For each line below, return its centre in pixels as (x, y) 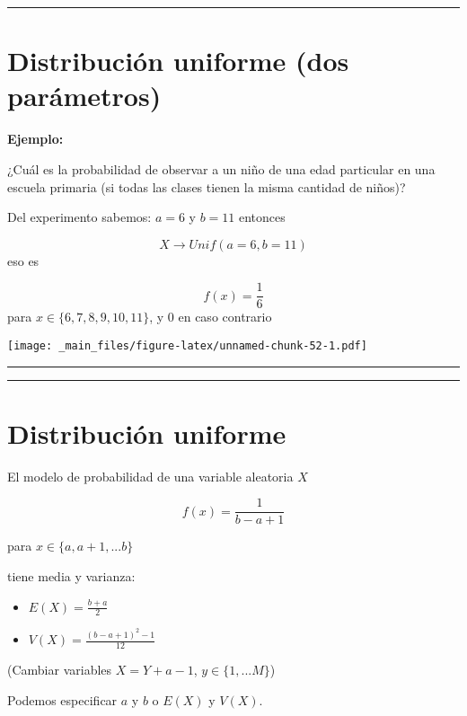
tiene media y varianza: (71, 575)
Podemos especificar (62, 699)
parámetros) (84, 96)
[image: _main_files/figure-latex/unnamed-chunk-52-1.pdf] (187, 345)
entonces (262, 217)
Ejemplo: (35, 139)
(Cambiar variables (60, 670)
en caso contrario (225, 317)
